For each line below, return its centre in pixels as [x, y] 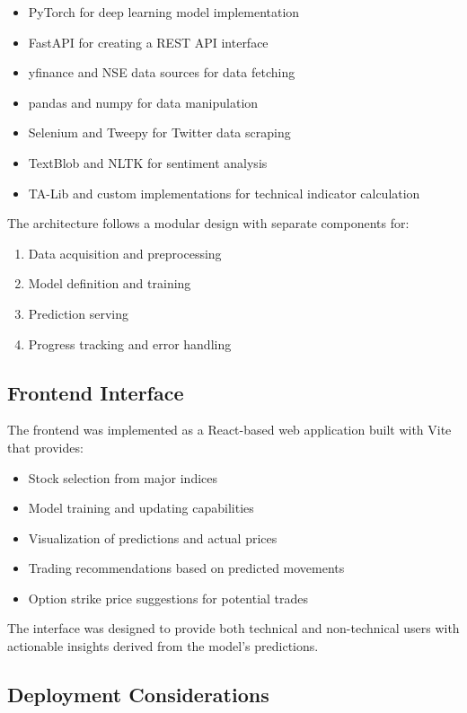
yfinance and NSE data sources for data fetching [162, 72]
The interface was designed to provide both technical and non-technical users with [233, 628]
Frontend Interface [96, 392]
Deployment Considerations [138, 695]
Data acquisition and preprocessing [125, 253]
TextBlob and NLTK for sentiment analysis [148, 162]
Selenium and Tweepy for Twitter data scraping [159, 132]
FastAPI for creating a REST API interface [148, 42]
